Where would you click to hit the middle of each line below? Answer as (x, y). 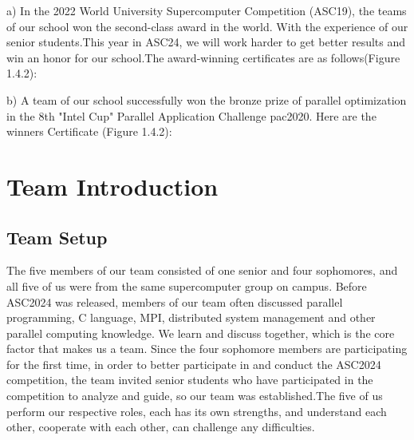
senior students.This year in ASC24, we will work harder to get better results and (206, 42)
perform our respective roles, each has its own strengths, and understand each (197, 411)
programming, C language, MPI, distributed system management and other (191, 317)
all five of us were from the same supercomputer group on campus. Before (187, 285)
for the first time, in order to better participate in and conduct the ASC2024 (194, 364)
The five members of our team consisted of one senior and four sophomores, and (202, 270)
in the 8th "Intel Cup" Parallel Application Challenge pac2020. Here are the (191, 115)
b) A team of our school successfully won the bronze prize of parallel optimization (207, 99)
